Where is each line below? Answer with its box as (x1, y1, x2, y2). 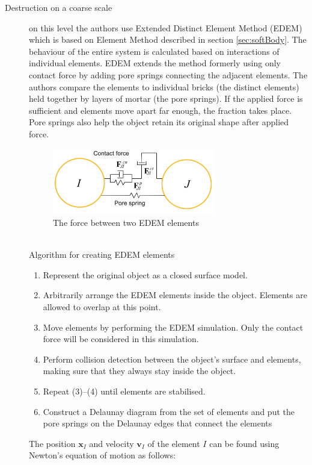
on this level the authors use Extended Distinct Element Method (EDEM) (29, 21, 302, 34)
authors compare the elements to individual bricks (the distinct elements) (29, 80, 299, 93)
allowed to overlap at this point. (43, 301, 161, 313)
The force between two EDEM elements (53, 216, 199, 229)
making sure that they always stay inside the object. (43, 364, 236, 377)
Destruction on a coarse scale (5, 1, 112, 13)
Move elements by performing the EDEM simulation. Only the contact (43, 320, 304, 333)
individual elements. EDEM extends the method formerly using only (29, 57, 281, 69)
